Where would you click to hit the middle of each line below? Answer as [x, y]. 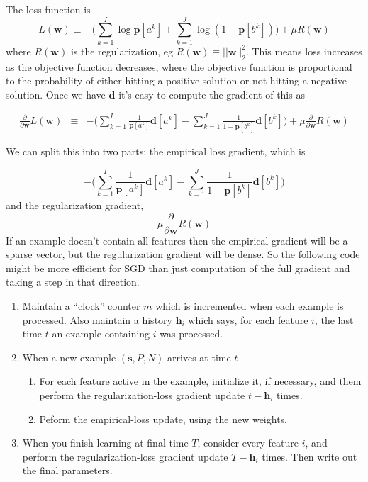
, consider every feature [248, 443]
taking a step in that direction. [73, 282]
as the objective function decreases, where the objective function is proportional [179, 66]
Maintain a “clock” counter [81, 306]
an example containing [101, 334]
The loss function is [48, 9]
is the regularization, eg [122, 51]
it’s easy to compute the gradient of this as [212, 94]
